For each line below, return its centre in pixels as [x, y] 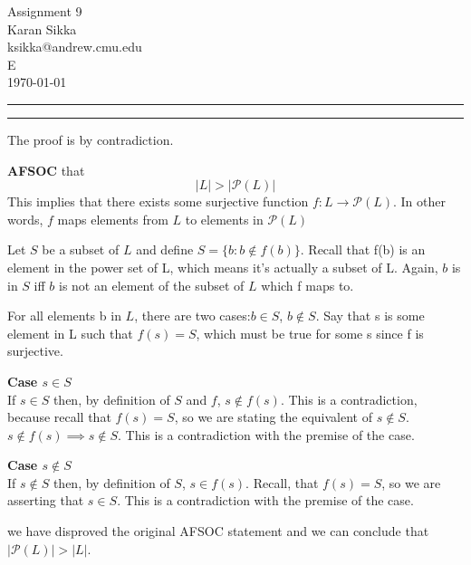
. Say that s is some [370, 316]
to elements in [224, 219]
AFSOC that [46, 170]
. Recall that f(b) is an [363, 249]
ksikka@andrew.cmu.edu [75, 47]
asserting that [46, 500]
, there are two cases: [192, 316]
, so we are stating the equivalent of [274, 417]
